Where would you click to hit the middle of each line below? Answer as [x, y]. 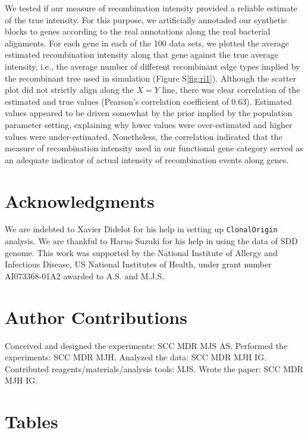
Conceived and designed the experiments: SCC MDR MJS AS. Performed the [146, 345]
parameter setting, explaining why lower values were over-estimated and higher [149, 124]
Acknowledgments [80, 200]
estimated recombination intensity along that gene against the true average [142, 54]
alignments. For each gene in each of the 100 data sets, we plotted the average [147, 43]
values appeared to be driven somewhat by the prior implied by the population [149, 113]
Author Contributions [96, 317]
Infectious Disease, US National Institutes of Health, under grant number [138, 264]
